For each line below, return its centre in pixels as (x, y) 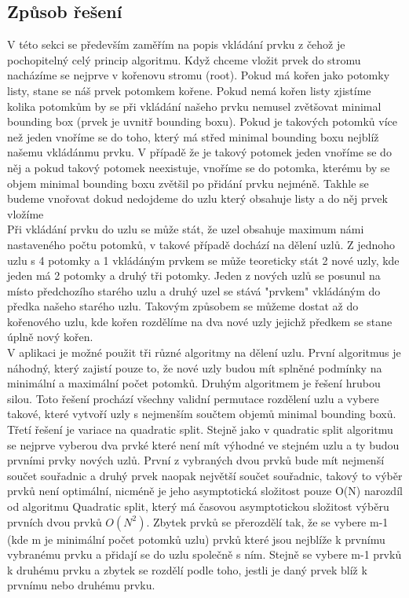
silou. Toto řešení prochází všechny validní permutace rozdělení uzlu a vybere (193, 398)
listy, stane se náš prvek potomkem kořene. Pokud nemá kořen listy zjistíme (189, 90)
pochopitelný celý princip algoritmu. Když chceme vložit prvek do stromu (184, 59)
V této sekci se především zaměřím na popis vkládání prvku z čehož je (176, 44)
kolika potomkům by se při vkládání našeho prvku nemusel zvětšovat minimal (194, 106)
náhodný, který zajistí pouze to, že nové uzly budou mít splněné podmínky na (195, 367)
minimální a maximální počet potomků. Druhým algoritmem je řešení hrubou (194, 383)
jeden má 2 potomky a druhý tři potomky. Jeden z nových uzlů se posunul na (194, 275)
